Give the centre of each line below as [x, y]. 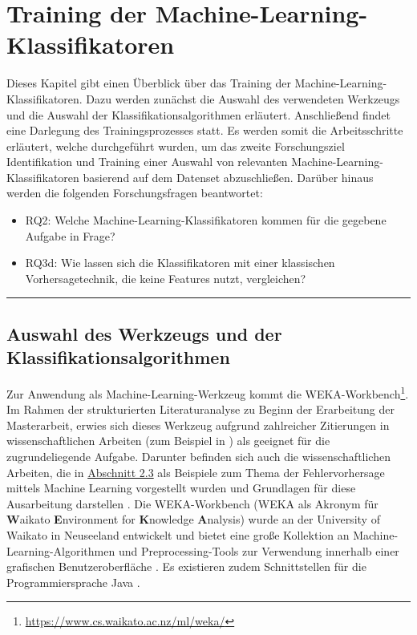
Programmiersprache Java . [73, 582]
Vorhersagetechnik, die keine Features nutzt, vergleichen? [166, 278]
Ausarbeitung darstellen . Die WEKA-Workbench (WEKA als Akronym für [192, 503]
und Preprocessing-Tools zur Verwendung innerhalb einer [259, 550]
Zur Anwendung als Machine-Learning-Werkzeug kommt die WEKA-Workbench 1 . [208, 392]
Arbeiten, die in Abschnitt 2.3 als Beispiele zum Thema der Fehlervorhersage [196, 472]
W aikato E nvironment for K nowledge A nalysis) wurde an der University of [193, 519]
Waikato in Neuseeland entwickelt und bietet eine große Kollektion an [178, 535]
